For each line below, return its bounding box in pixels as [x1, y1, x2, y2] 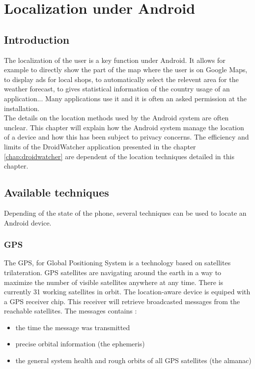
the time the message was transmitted [15, 322, 130, 332]
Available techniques [4, 185, 109, 200]
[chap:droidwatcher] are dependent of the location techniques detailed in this [4, 151, 234, 161]
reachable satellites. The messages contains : [4, 306, 137, 316]
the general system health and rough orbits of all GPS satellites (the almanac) [15, 355, 252, 366]
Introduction [4, 31, 70, 47]
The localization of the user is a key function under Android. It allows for [4, 55, 226, 65]
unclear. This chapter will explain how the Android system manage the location [4, 122, 244, 132]
